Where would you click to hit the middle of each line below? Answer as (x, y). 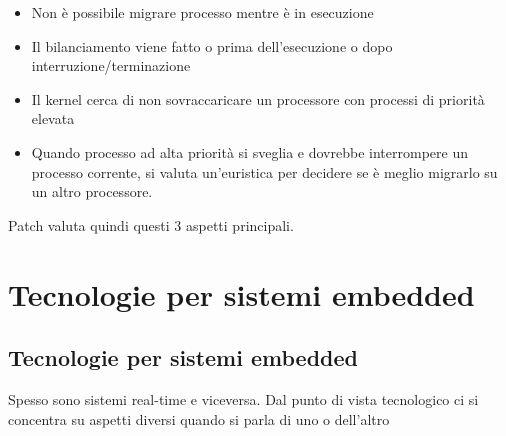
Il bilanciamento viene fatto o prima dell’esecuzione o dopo (212, 45)
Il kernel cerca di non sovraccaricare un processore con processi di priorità (258, 98)
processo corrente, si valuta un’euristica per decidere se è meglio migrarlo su (264, 171)
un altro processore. (92, 191)
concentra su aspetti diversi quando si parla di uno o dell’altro (199, 418)
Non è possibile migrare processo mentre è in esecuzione (202, 12)
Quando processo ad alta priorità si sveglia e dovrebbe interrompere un (249, 151)
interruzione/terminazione (111, 65)
